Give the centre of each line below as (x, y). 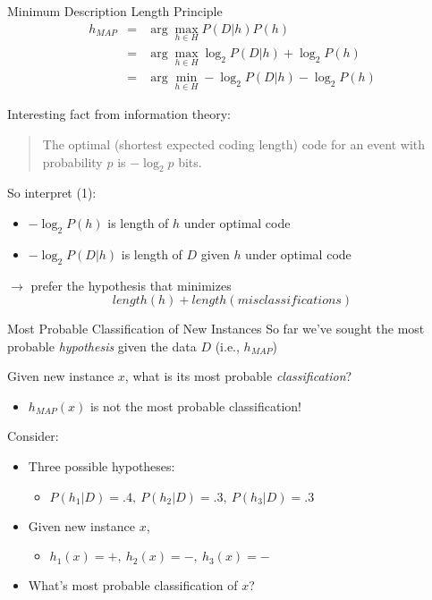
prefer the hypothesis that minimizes (131, 285)
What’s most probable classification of (133, 585)
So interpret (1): (52, 193)
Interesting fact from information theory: (119, 114)
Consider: (33, 436)
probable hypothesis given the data (102, 346)
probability (72, 161)
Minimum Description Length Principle (115, 11)
